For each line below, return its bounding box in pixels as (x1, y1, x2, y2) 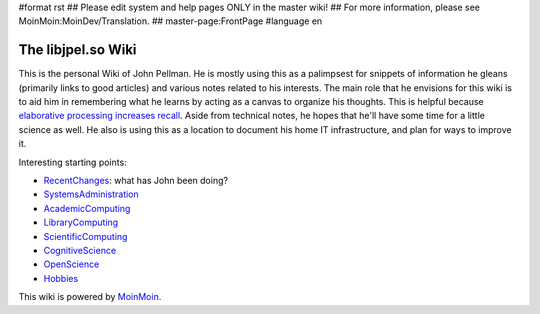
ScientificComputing (43, 230, 128, 242)
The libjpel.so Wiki (18, 41, 137, 59)
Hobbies (43, 272, 79, 284)
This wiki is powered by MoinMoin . (18, 291, 162, 303)
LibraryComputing (43, 216, 119, 229)
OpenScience (43, 258, 100, 270)
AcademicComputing (43, 202, 131, 214)
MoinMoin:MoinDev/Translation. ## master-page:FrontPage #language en (18, 15, 323, 27)
